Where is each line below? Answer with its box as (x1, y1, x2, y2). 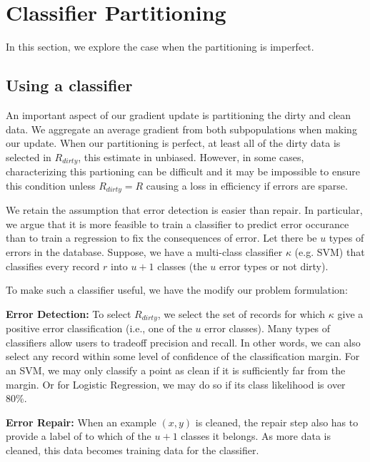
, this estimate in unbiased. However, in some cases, (78, 149, 304, 164)
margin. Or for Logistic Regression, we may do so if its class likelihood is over (6, 376, 346, 391)
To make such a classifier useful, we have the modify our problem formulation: (6, 282, 348, 297)
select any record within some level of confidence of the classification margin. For (6, 349, 360, 364)
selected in (6, 149, 51, 164)
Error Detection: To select (6, 306, 131, 321)
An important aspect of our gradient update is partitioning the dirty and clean (6, 107, 351, 122)
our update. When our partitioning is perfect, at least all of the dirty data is (6, 135, 341, 150)
